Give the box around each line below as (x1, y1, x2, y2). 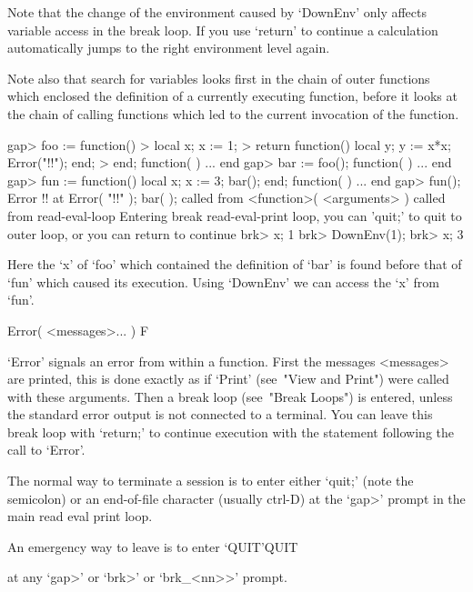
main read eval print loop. (7, 507, 153, 526)
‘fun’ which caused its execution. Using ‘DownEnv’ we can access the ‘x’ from (7, 272, 439, 291)
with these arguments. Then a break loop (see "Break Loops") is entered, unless (7, 386, 453, 406)
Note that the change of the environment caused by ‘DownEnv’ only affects (7, 3, 428, 21)
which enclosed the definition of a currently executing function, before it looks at (7, 86, 458, 105)
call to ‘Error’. (7, 440, 86, 459)
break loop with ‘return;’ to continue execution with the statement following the (7, 422, 454, 441)
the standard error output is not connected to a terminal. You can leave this (7, 405, 433, 424)
